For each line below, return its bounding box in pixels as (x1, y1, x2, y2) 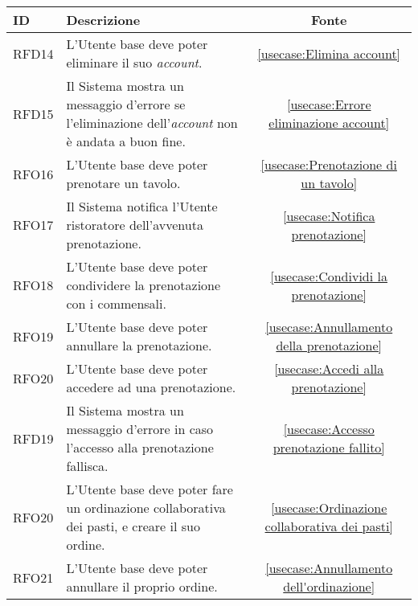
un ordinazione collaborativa (66, 498, 226, 517)
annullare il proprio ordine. (66, 577, 218, 596)
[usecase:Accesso (283, 420, 375, 438)
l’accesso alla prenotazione (66, 438, 214, 457)
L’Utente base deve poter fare (66, 480, 233, 498)
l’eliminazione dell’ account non (66, 113, 238, 132)
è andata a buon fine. (66, 132, 186, 150)
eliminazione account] (268, 113, 390, 132)
